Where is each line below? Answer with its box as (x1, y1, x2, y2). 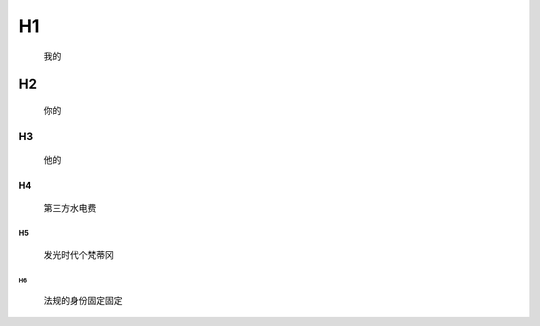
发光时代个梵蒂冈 (43, 248, 114, 260)
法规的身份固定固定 (43, 294, 123, 306)
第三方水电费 (43, 202, 97, 214)
